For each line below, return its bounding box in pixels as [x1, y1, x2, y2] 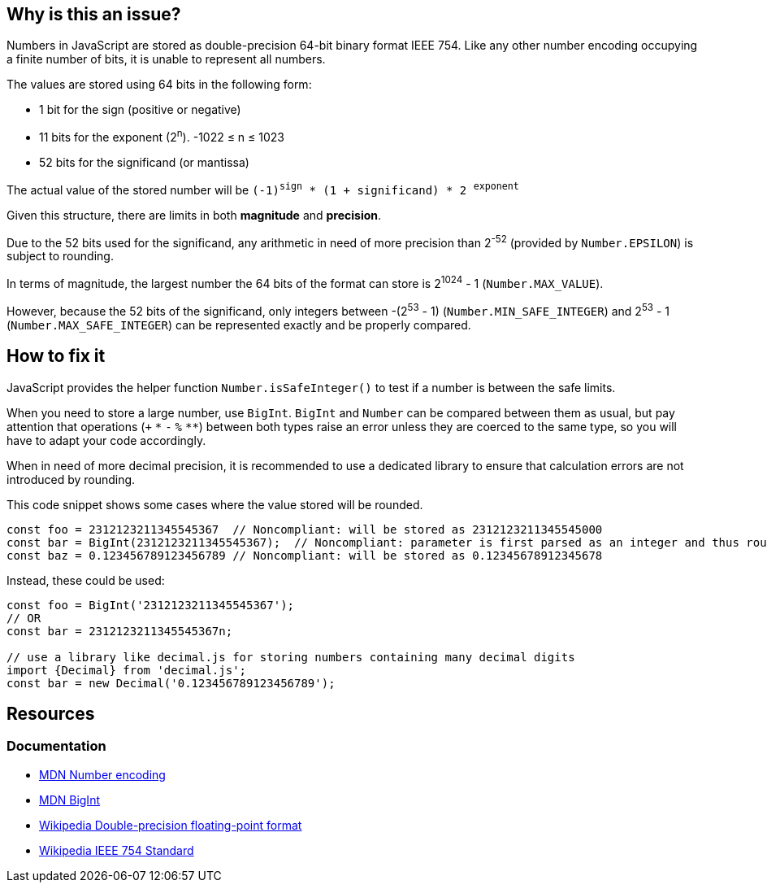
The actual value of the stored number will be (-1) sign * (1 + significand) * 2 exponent [6, 181, 519, 197]
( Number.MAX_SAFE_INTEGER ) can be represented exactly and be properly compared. [6, 317, 471, 332]
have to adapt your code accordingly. [6, 433, 206, 447]
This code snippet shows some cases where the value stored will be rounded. [6, 497, 423, 512]
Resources [6, 703, 95, 724]
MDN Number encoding [39, 767, 166, 782]
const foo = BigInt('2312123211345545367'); [6, 598, 295, 612]
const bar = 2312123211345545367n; [6, 624, 233, 638]
